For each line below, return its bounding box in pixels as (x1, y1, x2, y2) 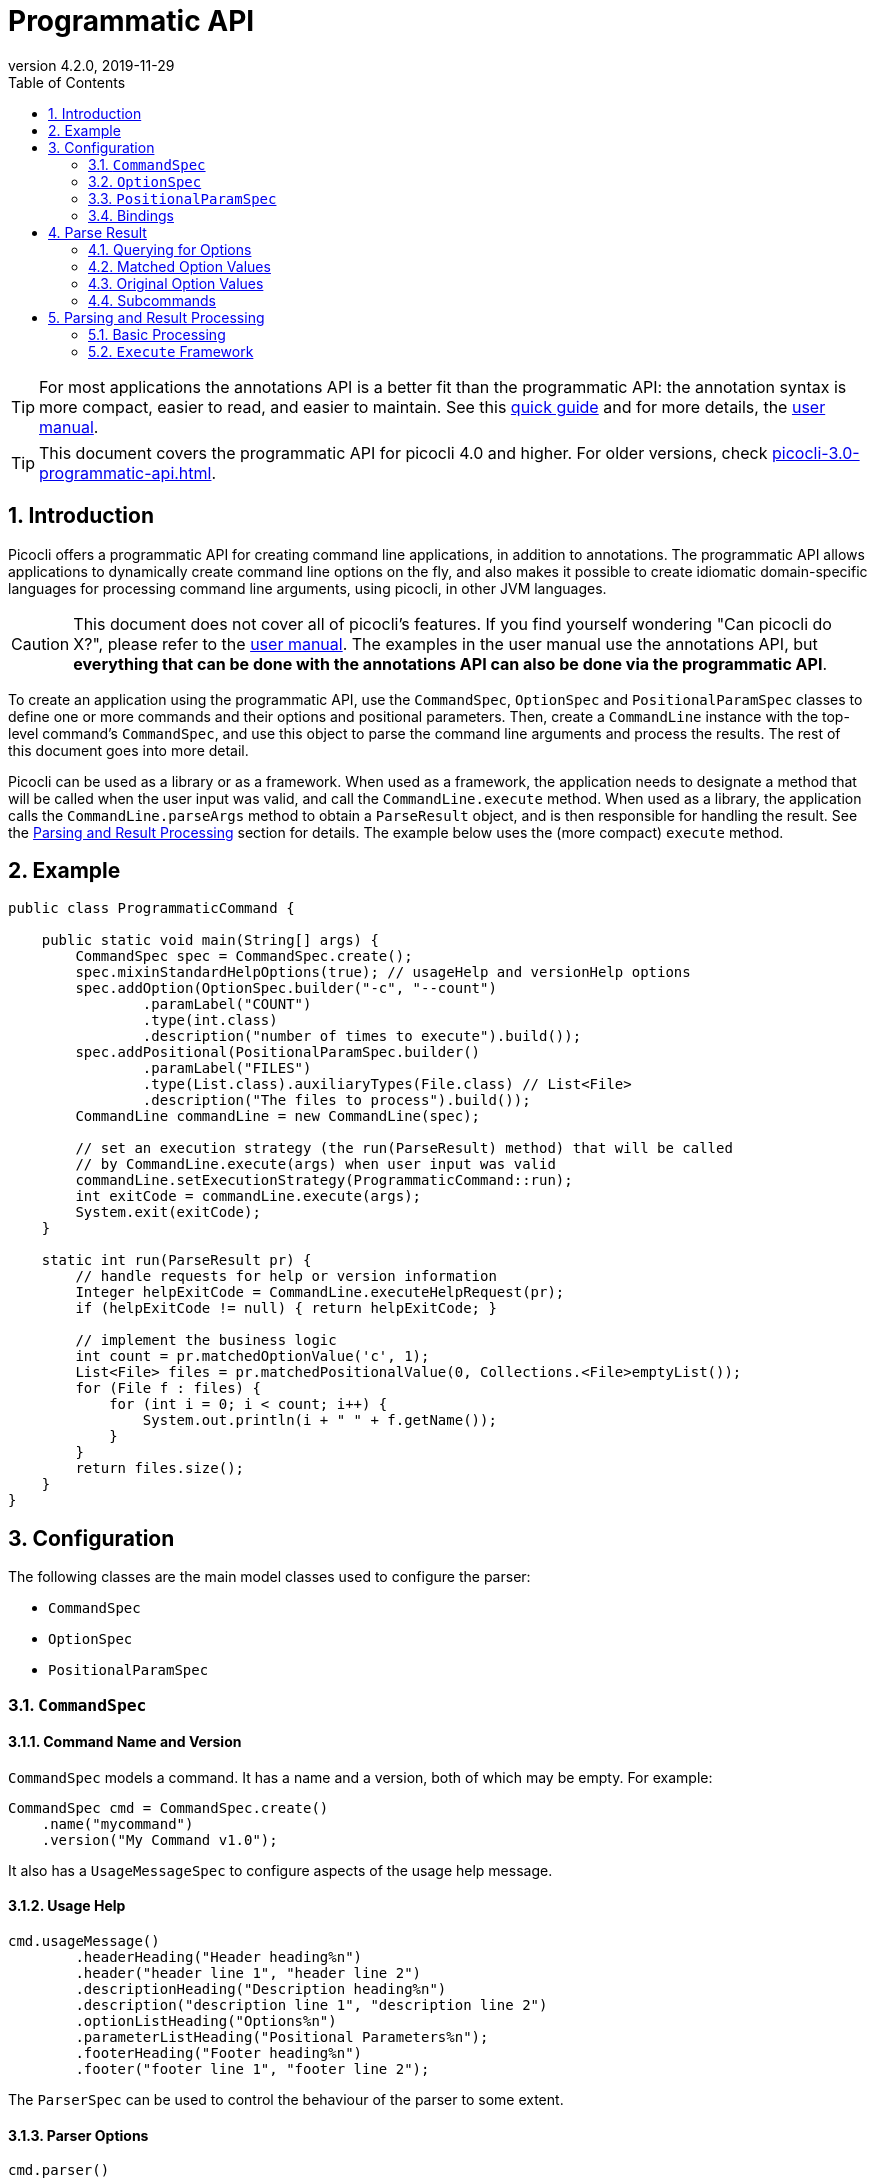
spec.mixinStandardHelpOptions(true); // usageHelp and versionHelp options (75, 964, 691, 981)
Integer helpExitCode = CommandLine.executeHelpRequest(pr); (75, 1284, 565, 1301)
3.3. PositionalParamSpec (88, 189, 277, 207)
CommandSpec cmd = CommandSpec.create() (8, 1799, 329, 1816)
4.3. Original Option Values (88, 274, 264, 292)
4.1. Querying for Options (88, 240, 252, 258)
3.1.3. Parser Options (8, 2126, 149, 2144)
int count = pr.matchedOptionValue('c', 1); (75, 1348, 430, 1365)
